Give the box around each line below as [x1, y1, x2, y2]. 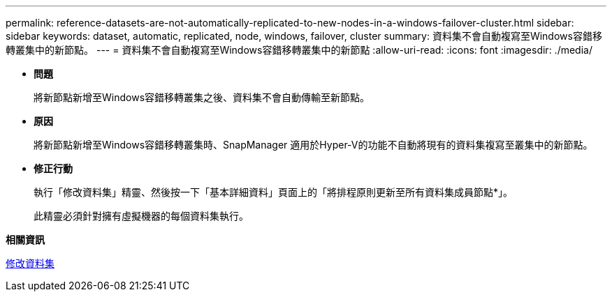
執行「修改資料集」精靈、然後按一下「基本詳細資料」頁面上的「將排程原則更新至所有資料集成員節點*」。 [34, 186, 513, 198]
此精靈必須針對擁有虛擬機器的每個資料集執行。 [34, 210, 249, 222]
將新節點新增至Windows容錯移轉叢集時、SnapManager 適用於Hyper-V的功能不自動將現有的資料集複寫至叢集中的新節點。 [34, 139, 593, 151]
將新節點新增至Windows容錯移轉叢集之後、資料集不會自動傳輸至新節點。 [34, 91, 370, 103]
